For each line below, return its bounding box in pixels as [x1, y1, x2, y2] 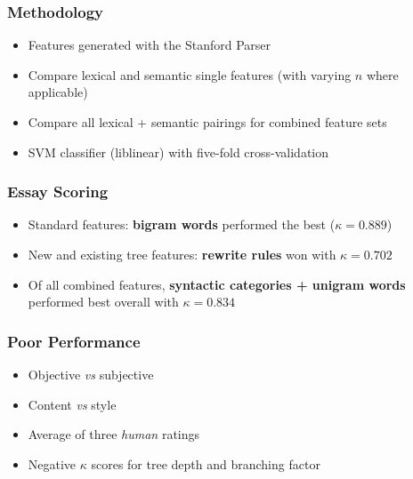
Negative [28, 454, 77, 473]
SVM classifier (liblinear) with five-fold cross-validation [28, 142, 329, 161]
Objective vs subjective [28, 365, 154, 383]
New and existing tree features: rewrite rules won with [28, 245, 336, 263]
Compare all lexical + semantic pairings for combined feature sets [28, 113, 387, 131]
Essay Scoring [7, 180, 109, 203]
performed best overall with [28, 292, 179, 311]
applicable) [28, 83, 88, 101]
